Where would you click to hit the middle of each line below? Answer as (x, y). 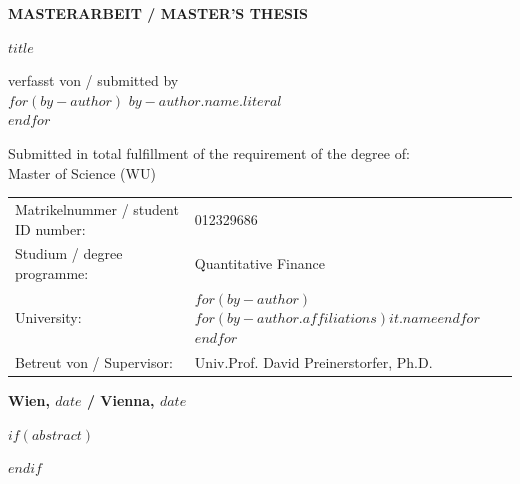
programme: (52, 272)
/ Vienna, (120, 399)
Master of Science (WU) (82, 172)
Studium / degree (69, 253)
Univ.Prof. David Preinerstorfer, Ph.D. (313, 361)
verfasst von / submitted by (93, 80)
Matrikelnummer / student (97, 208)
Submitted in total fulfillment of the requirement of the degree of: (209, 152)
